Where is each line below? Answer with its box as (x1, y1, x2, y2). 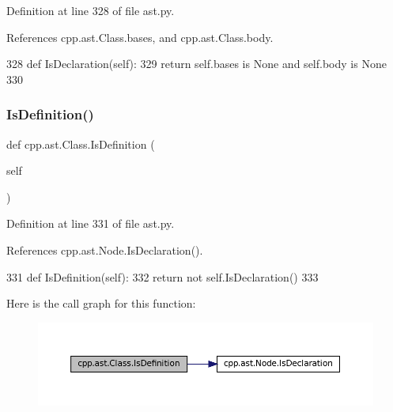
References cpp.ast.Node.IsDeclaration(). (6, 241, 203, 258)
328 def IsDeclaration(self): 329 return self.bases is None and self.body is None (6, 55, 387, 72)
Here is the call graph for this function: (6, 295, 196, 312)
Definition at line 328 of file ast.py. (6, 2, 175, 18)
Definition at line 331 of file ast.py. (6, 215, 175, 232)
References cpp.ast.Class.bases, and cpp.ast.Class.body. (6, 28, 274, 45)
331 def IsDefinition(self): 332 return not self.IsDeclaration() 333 (6, 268, 319, 285)
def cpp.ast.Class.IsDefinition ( (6, 135, 155, 152)
